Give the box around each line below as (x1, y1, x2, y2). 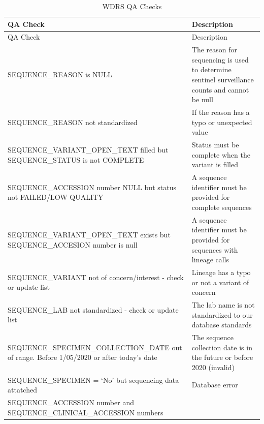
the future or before (191, 352, 253, 362)
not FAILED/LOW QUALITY (8, 192, 104, 202)
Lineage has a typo (191, 267, 251, 277)
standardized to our (191, 309, 253, 320)
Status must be (191, 139, 239, 150)
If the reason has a (191, 107, 250, 117)
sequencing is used (191, 54, 249, 65)
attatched (8, 384, 37, 395)
